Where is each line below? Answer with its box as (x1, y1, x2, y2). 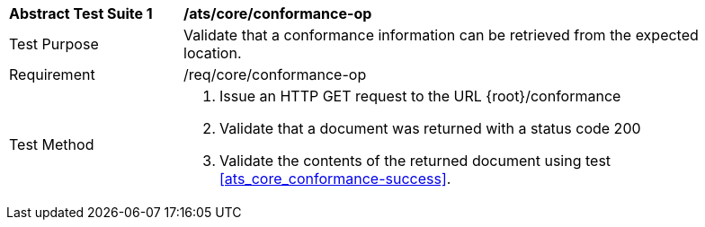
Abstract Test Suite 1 (9, 4, 153, 22)
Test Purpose (9, 35, 99, 53)
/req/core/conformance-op (183, 65, 367, 83)
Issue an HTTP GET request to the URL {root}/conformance (219, 87, 621, 105)
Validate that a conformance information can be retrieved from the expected (183, 26, 699, 44)
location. (183, 44, 242, 62)
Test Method (9, 135, 94, 153)
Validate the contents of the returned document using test (219, 152, 611, 170)
